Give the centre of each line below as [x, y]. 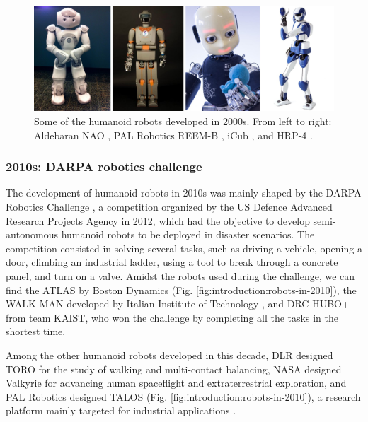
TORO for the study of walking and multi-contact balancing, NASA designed [174, 369]
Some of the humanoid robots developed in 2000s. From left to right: [183, 121]
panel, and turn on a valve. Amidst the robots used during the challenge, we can [180, 276]
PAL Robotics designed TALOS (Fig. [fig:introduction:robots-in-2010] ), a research [183, 396]
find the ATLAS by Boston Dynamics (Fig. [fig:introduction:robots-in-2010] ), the [181, 289]
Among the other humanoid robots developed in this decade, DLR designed [169, 355]
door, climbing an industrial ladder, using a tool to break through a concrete [172, 262]
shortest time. [36, 331]
